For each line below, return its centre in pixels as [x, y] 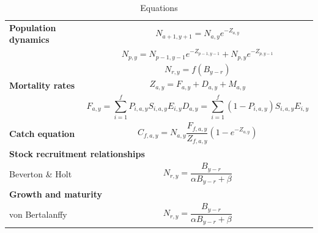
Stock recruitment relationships [77, 153]
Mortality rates [42, 85]
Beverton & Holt [41, 173]
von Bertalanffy [38, 214]
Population [33, 27]
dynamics [29, 39]
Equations [159, 7]
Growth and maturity [56, 194]
